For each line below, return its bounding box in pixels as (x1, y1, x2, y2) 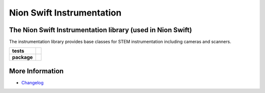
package (12, 54, 33, 61)
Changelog (21, 79, 44, 85)
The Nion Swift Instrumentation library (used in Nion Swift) (9, 26, 192, 34)
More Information (9, 67, 64, 75)
